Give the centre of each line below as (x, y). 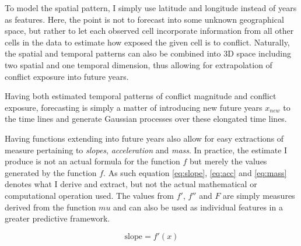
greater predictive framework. (57, 218)
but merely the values (228, 161)
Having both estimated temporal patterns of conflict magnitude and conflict (141, 96)
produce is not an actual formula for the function (92, 161)
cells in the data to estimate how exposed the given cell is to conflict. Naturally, (147, 42)
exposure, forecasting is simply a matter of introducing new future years (134, 107)
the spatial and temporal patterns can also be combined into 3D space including (148, 53)
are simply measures (259, 195)
